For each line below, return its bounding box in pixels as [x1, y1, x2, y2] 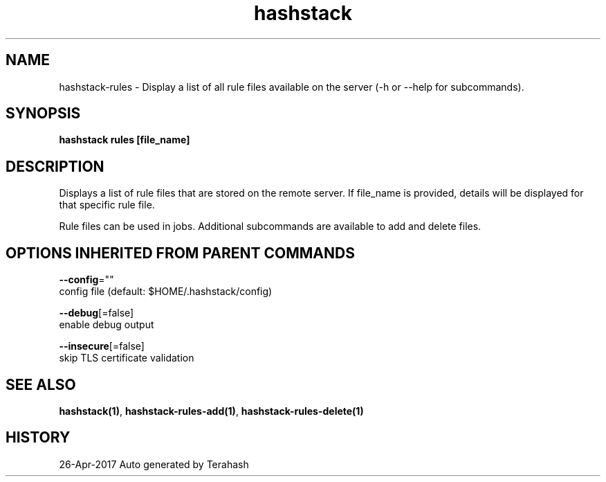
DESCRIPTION [6, 157, 104, 175]
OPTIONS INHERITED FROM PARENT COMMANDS [6, 244, 355, 262]
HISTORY [6, 429, 71, 447]
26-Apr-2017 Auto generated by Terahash [59, 458, 249, 470]
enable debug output [59, 319, 154, 331]
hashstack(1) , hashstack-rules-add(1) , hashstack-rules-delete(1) [59, 404, 364, 417]
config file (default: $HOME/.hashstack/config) [59, 285, 273, 298]
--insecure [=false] [59, 340, 145, 352]
